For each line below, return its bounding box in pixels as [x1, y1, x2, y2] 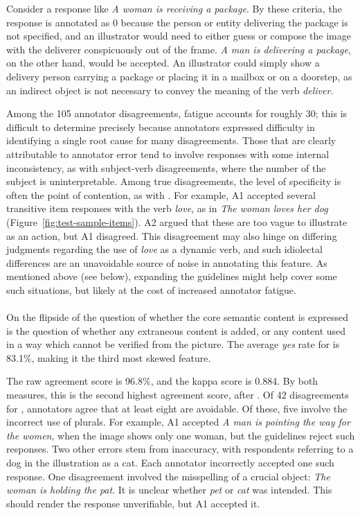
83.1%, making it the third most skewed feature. [6, 350, 211, 365]
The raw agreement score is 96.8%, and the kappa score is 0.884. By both [6, 374, 318, 388]
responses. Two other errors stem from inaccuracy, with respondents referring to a [6, 442, 354, 456]
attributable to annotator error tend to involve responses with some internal [6, 146, 330, 161]
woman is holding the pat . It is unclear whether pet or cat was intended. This [6, 482, 332, 497]
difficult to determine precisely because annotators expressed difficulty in [6, 119, 315, 134]
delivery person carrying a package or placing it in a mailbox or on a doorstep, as [6, 69, 352, 83]
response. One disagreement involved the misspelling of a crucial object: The [6, 469, 330, 483]
